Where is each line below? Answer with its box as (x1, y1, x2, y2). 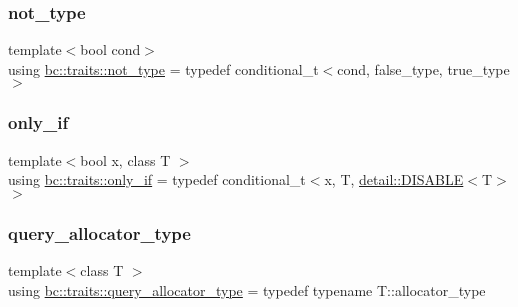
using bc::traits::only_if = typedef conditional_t (8, 169, 306, 190)
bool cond (80, 39, 141, 60)
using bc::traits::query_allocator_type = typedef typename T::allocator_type (8, 279, 486, 300)
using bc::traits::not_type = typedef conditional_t (8, 58, 319, 79)
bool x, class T (80, 149, 171, 170)
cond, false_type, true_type (337, 58, 510, 79)
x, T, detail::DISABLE (324, 169, 464, 190)
